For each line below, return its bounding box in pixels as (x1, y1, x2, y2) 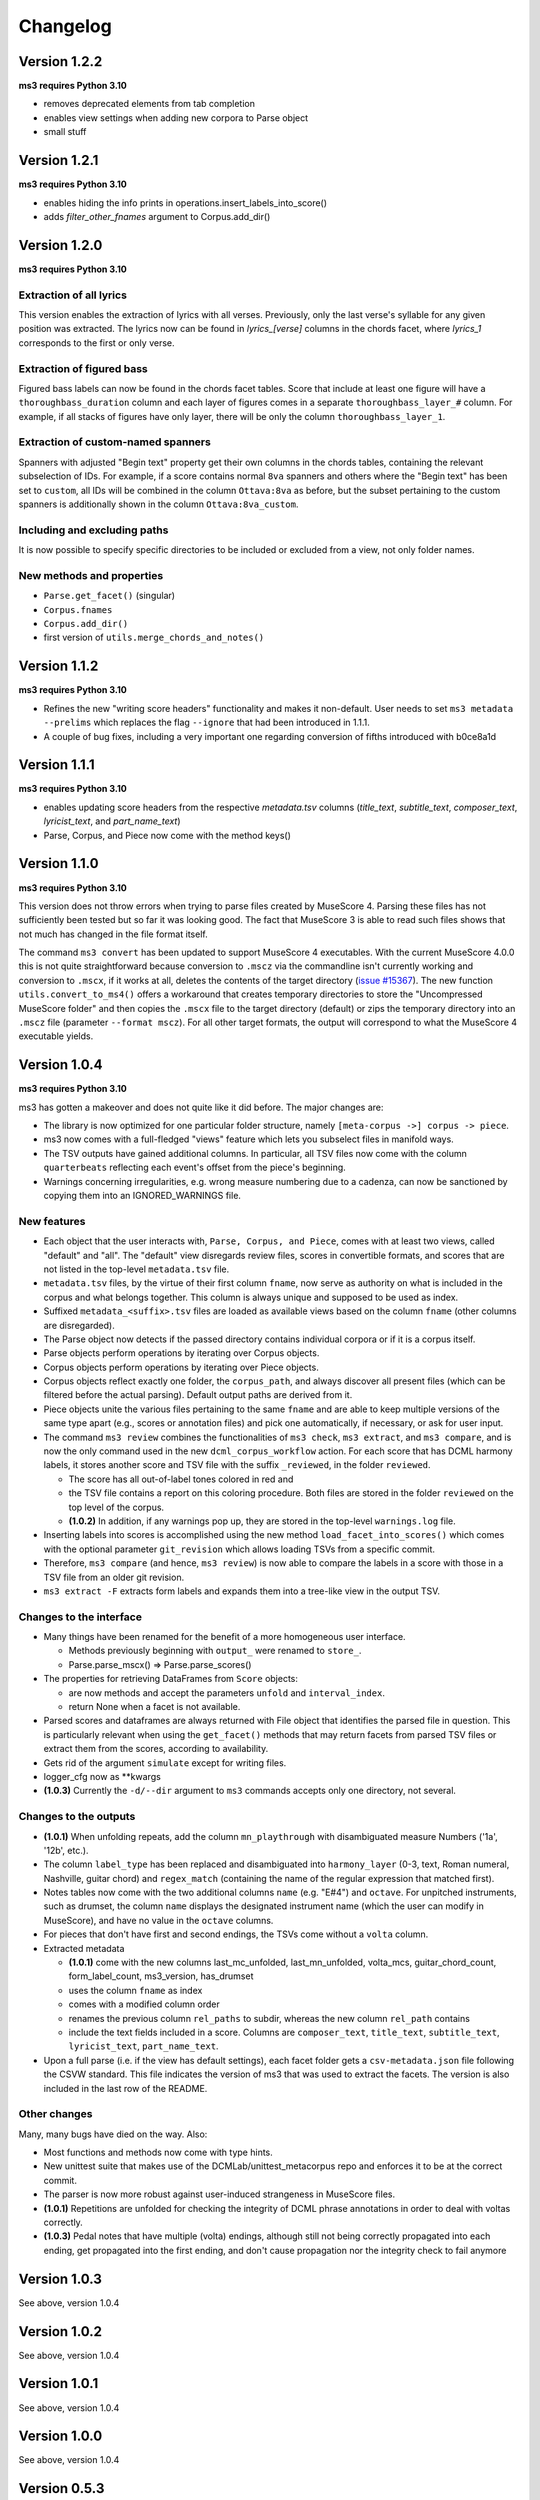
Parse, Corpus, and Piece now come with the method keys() (43, 829, 292, 841)
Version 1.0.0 (18, 2428, 103, 2445)
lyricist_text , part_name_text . (68, 2040, 219, 2052)
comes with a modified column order (68, 1998, 220, 2010)
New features (18, 1214, 86, 1228)
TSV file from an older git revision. (43, 1571, 185, 1583)
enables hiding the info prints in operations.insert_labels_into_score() (43, 196, 328, 209)
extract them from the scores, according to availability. (43, 1743, 269, 1755)
